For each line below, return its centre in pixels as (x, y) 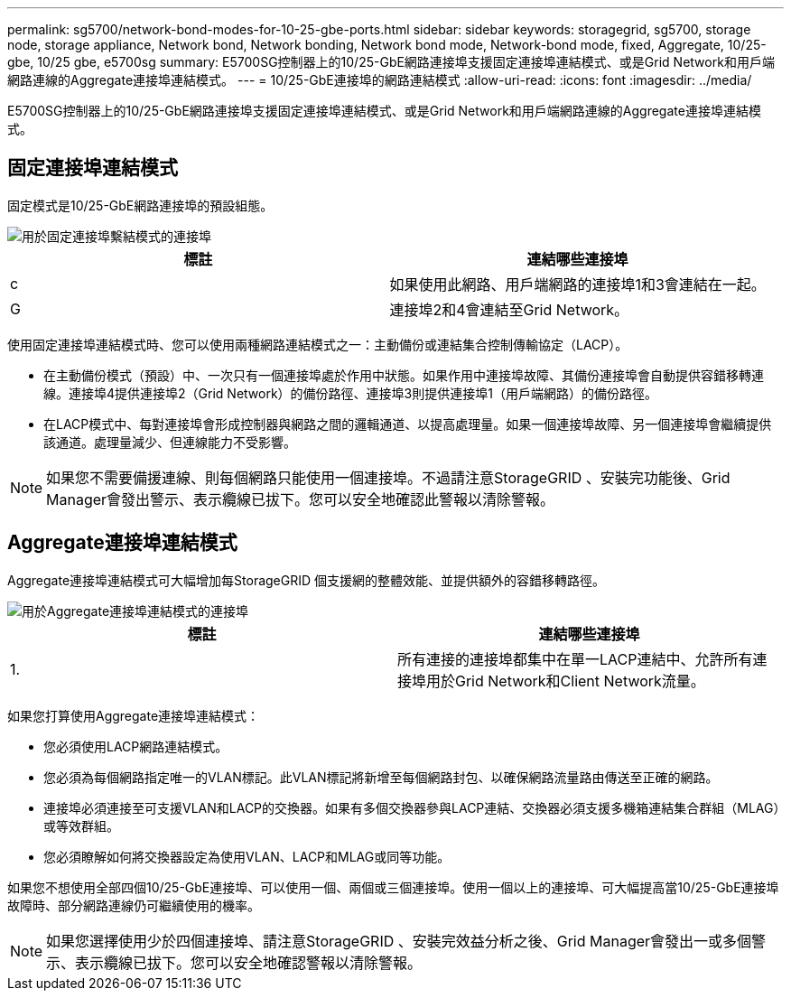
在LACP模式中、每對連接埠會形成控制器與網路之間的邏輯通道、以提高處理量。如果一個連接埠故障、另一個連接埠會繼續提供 (408, 424)
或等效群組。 (81, 825)
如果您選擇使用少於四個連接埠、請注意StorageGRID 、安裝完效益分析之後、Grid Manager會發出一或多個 (399, 941)
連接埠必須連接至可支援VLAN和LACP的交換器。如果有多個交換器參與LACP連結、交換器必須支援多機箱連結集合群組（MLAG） (412, 807)
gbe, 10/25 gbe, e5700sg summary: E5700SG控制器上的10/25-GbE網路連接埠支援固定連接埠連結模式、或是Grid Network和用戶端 (391, 62)
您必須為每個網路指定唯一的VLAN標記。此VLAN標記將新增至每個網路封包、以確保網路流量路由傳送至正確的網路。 (381, 777)
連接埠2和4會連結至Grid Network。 (509, 309)
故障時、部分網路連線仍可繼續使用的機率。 (134, 905)
